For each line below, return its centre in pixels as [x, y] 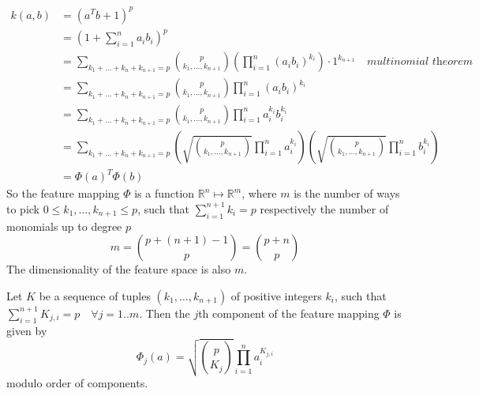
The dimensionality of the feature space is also [119, 269]
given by [27, 330]
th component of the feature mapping [289, 313]
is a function [165, 193]
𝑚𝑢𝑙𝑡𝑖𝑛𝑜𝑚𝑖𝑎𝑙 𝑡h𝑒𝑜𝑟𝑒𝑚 [420, 62]
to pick [23, 208]
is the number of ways [347, 193]
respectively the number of [324, 208]
